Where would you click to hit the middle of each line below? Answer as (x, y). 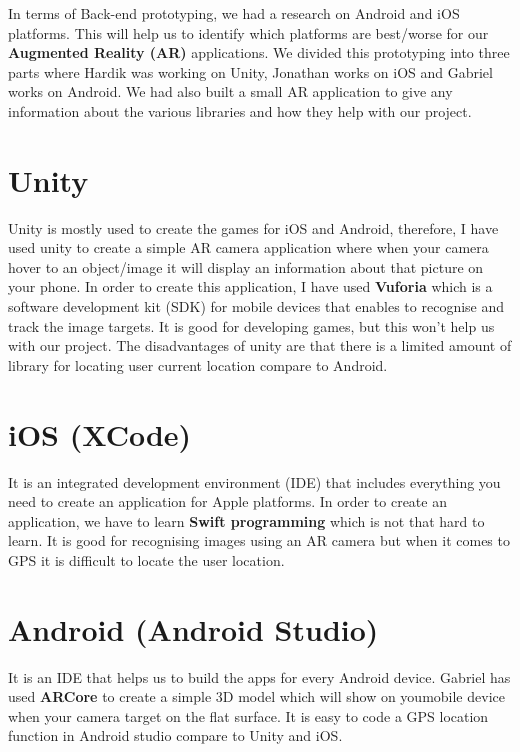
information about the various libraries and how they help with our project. (240, 110)
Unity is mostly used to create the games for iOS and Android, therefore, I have (253, 227)
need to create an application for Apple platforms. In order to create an (227, 501)
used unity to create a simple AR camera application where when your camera (248, 247)
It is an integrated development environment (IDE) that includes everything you (254, 481)
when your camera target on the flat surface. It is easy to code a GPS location (248, 715)
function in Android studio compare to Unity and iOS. (175, 735)
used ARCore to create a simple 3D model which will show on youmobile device (256, 696)
